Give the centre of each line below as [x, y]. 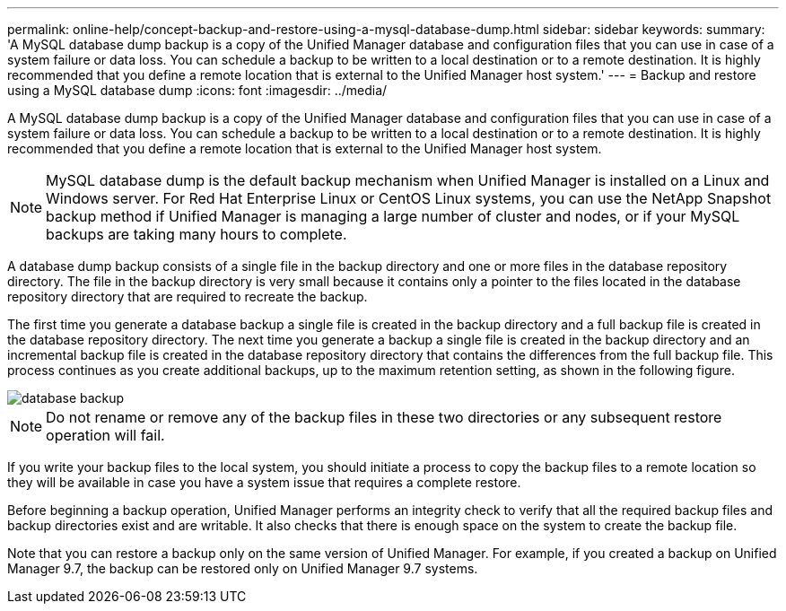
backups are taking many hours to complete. [196, 234]
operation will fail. [105, 435]
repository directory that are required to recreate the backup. [188, 297]
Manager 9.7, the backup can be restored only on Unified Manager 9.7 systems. [243, 568]
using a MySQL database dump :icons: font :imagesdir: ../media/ [197, 90]
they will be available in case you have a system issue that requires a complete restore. [264, 482]
